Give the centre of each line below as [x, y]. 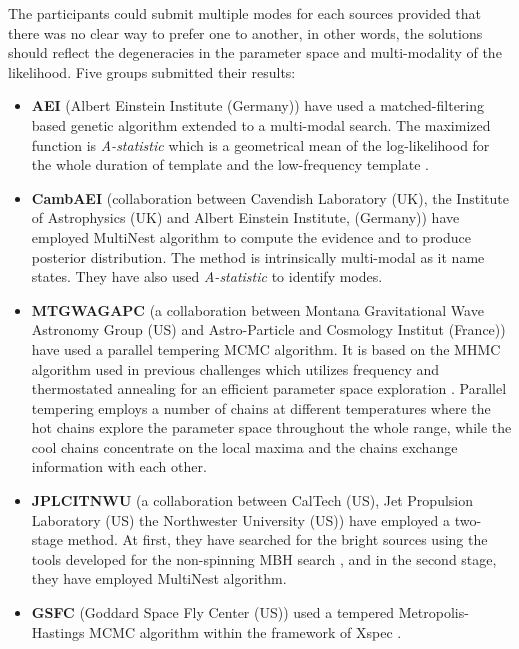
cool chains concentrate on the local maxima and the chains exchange [244, 446]
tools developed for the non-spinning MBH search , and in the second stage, [264, 558]
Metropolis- [433, 612]
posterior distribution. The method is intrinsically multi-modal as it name [258, 256]
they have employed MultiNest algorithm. [159, 578]
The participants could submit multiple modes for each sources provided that [245, 13]
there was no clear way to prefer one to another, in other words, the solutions [245, 32]
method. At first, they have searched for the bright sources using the [277, 539]
